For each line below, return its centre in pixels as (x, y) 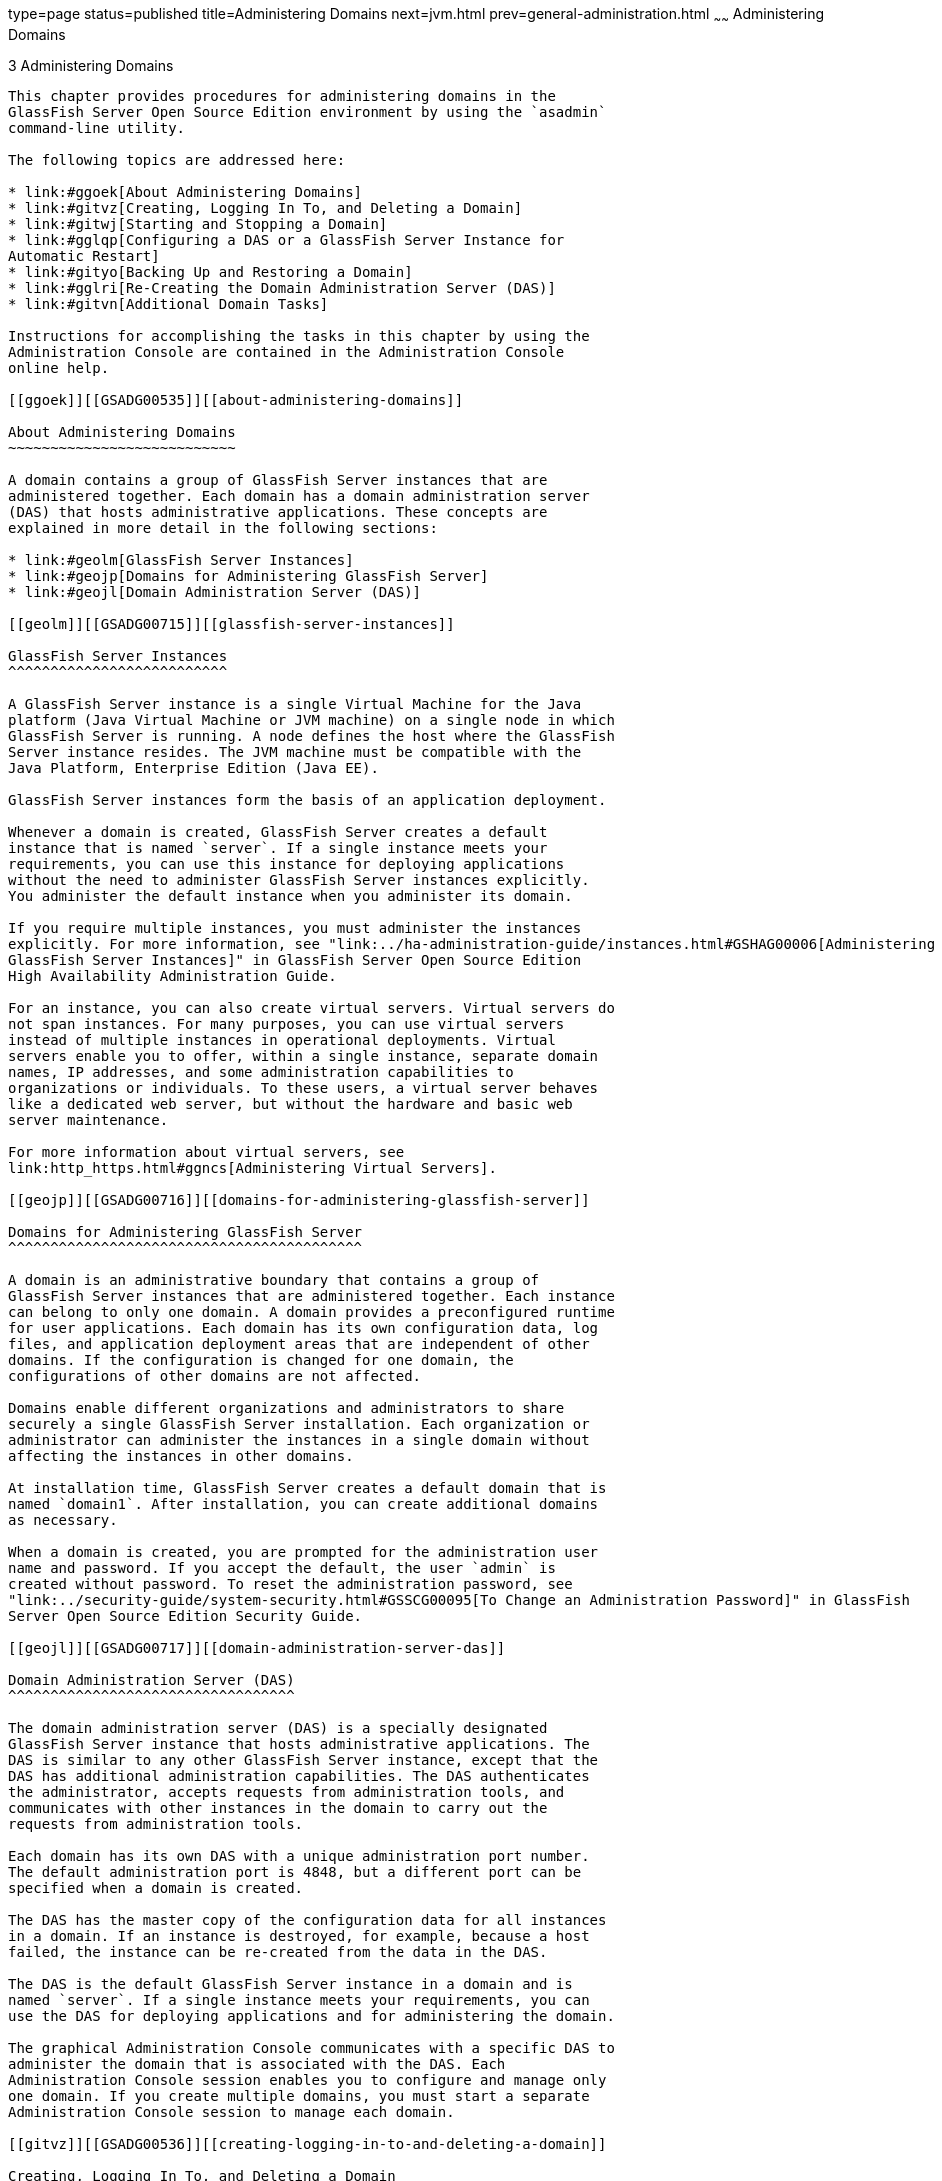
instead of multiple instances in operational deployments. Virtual (282, 1039)
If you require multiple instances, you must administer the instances (295, 927)
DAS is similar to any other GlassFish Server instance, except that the (303, 1759)
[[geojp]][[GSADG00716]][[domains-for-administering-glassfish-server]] (299, 1199)
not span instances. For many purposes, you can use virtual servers (286, 1023)
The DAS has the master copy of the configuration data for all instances (307, 1919)
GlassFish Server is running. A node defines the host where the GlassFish (311, 735)
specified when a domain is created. (156, 1887)
